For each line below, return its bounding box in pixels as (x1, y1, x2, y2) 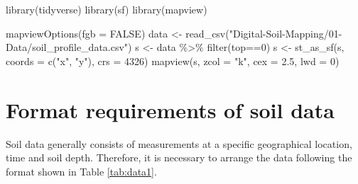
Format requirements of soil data (6, 95, 335, 124)
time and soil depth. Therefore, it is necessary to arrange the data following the (6, 150, 352, 165)
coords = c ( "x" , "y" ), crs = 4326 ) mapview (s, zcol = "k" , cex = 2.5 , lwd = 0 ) (6, 53, 340, 68)
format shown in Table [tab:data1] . (6, 163, 157, 178)
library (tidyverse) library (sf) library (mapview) (6, 2, 207, 16)
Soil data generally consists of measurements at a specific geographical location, (6, 136, 352, 151)
